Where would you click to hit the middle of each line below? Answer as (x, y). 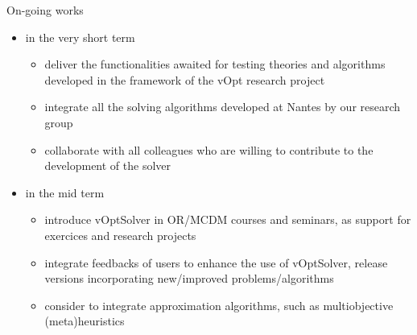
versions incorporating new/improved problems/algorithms (189, 278)
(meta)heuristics (85, 321)
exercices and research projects (120, 235)
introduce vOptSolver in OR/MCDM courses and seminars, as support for (228, 219)
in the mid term (65, 192)
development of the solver (108, 165)
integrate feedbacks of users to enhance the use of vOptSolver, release (216, 262)
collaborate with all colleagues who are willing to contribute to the (209, 149)
